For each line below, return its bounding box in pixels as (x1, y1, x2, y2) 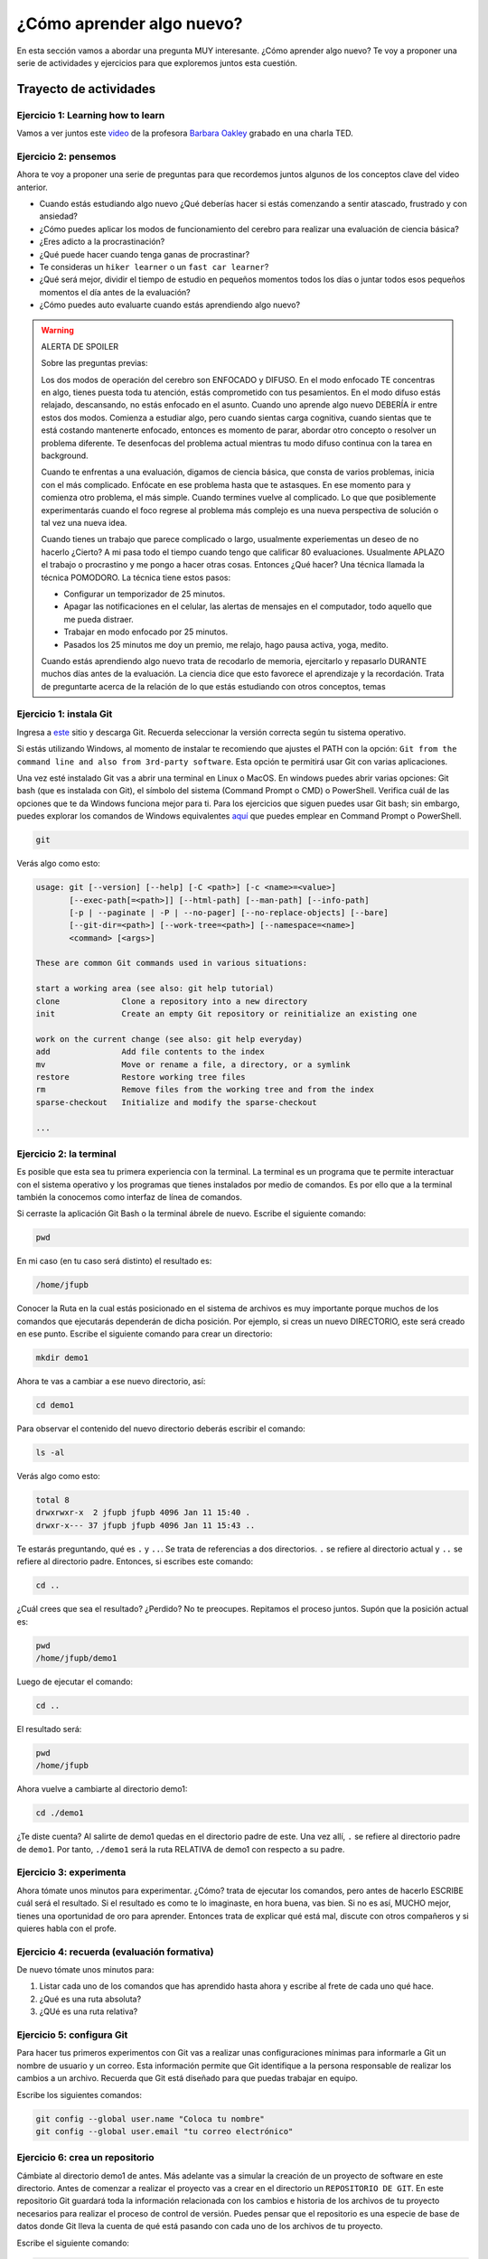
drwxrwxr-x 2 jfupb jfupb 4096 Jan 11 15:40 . (35, 1507, 250, 1518)
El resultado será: (16, 1723, 82, 1734)
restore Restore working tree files (35, 1072, 246, 1082)
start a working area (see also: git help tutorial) (35, 983, 275, 994)
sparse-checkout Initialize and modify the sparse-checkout (35, 1097, 317, 1107)
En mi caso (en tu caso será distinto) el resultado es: (16, 1256, 212, 1267)
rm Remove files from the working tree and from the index (35, 1084, 375, 1095)
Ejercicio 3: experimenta (16, 1866, 127, 1879)
